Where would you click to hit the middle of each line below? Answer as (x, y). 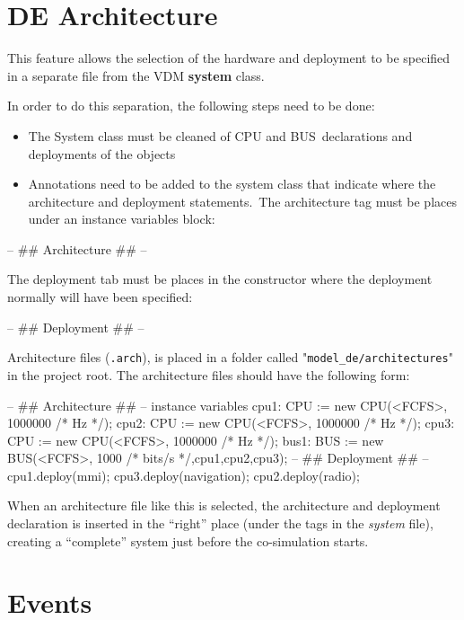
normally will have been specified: (100, 297)
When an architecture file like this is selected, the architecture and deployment (224, 505)
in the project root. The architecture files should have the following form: (209, 374)
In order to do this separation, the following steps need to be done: (191, 106)
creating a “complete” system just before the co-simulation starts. (188, 540)
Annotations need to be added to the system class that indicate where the (232, 184)
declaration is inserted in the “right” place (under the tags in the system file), (220, 523)
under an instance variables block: (122, 219)
